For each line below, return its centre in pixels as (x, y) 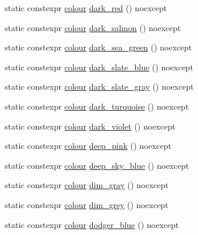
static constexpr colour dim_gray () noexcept (87, 185)
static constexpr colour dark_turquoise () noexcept (97, 106)
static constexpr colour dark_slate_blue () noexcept (99, 67)
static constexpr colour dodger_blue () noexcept (92, 224)
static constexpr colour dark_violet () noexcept (90, 126)
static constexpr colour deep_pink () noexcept (88, 146)
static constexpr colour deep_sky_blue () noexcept (97, 165)
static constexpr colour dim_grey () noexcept (87, 204)
